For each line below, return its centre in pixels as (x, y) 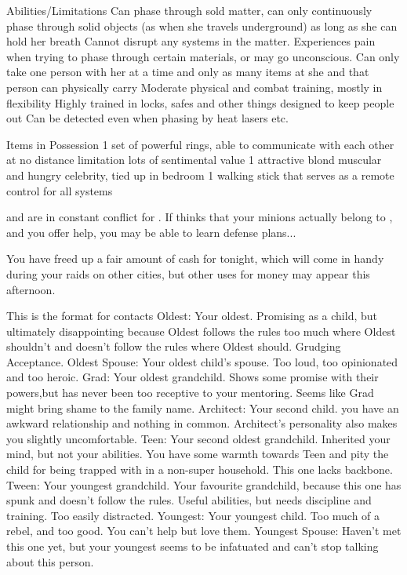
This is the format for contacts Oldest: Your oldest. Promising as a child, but (192, 316)
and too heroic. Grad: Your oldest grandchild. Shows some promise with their (193, 377)
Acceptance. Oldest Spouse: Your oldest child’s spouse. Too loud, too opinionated (202, 361)
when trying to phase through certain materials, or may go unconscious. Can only (203, 56)
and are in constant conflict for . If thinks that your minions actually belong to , (200, 217)
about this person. (50, 561)
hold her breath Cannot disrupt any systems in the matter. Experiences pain (191, 41)
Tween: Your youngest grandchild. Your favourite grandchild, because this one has (204, 484)
